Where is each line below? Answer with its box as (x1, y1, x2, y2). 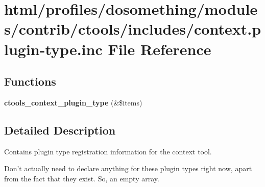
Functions (4, 73, 56, 89)
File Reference (108, 38, 211, 59)
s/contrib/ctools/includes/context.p (4, 18, 261, 39)
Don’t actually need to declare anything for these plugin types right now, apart (4, 163, 252, 174)
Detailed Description (4, 122, 116, 138)
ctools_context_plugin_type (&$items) (4, 97, 142, 108)
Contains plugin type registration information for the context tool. (4, 146, 212, 156)
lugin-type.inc (4, 38, 103, 59)
